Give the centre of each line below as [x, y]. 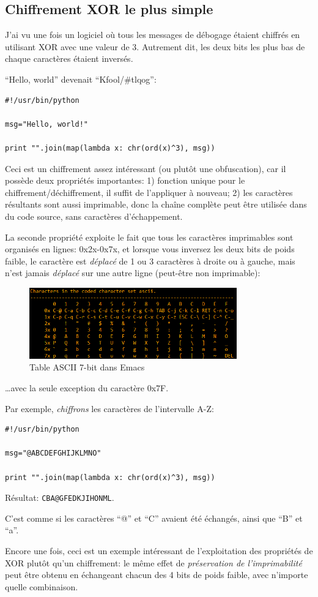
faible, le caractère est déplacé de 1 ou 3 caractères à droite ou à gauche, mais [150, 261]
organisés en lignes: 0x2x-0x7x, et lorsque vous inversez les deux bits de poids [150, 249]
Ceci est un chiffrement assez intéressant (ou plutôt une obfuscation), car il [146, 168]
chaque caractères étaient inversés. [69, 58]
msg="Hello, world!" [47, 124]
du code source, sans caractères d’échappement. [94, 216]
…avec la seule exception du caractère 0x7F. [87, 388]
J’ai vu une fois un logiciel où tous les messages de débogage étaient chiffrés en [153, 35]
